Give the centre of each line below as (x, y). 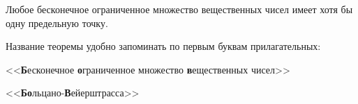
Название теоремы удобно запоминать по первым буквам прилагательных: (163, 46)
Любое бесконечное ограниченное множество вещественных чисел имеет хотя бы (179, 9)
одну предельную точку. (57, 23)
